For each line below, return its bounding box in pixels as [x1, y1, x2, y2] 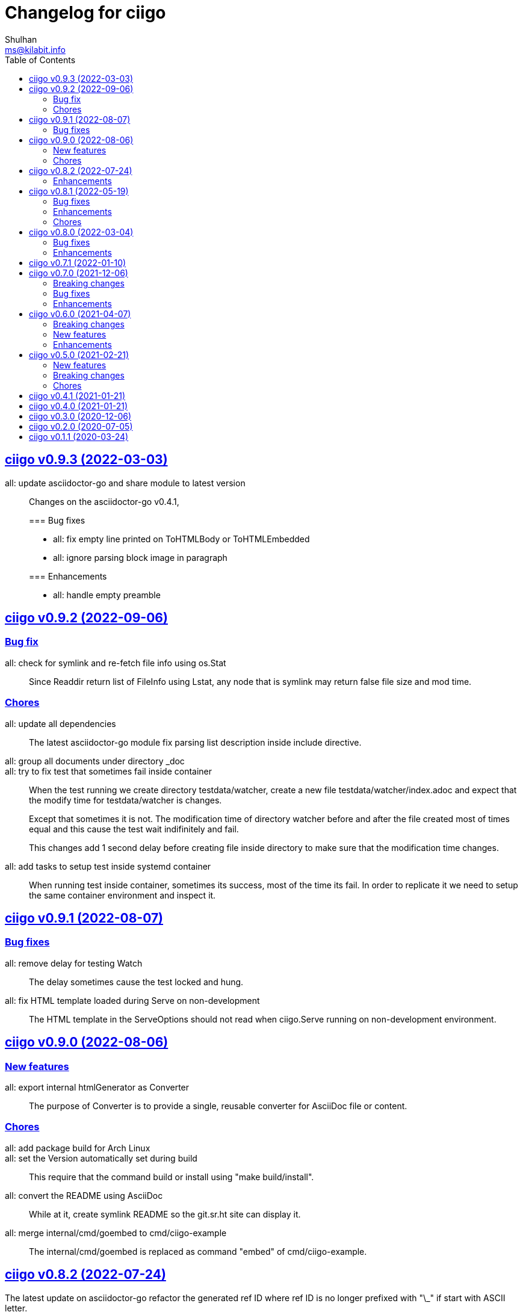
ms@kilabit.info [5, 44, 66, 55]
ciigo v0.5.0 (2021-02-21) [29, 349, 129, 360]
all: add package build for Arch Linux [5, 1142, 150, 1153]
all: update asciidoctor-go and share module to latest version [5, 477, 246, 488]
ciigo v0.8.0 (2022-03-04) [29, 226, 134, 237]
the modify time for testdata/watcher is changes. [29, 794, 222, 805]
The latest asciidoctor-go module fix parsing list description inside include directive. [29, 737, 362, 747]
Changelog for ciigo [5, 2, 166, 23]
